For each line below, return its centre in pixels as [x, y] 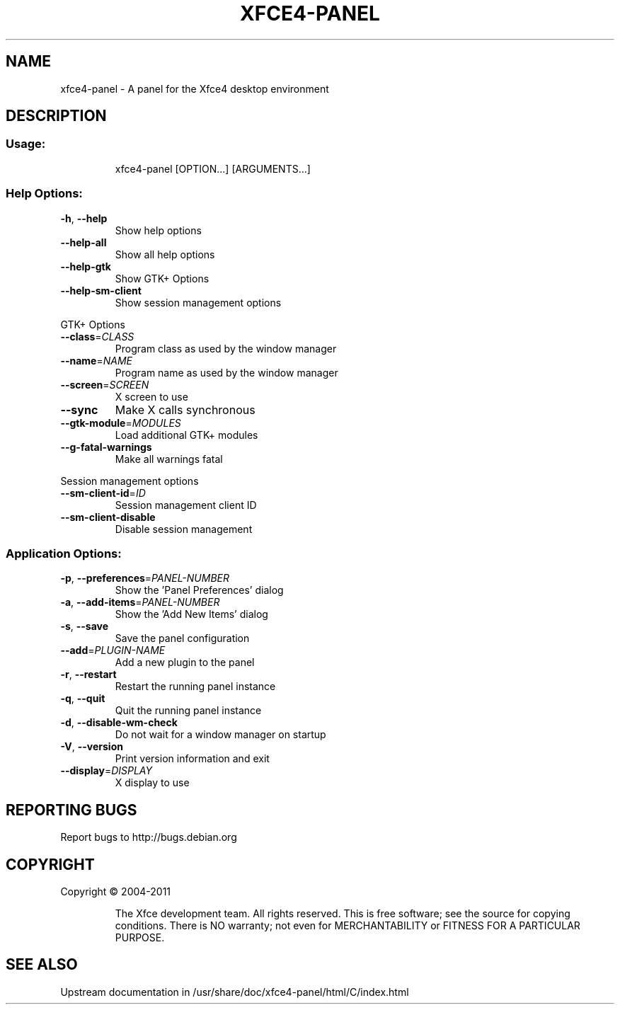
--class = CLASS [97, 336]
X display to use [152, 783]
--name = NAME [96, 360]
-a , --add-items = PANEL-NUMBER [140, 602]
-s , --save [85, 626]
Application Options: [64, 553]
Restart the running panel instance [195, 687]
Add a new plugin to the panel [185, 662]
